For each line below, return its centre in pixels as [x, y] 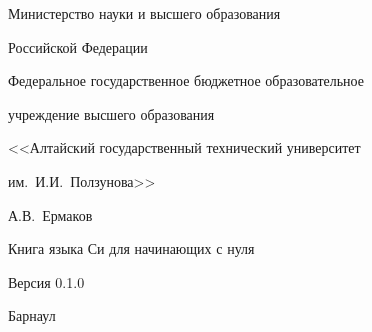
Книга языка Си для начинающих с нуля [131, 248]
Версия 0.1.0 [46, 281]
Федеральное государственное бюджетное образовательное [186, 80]
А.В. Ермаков [50, 214]
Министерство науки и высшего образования [144, 13]
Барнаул [32, 315]
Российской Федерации [78, 46]
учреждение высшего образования [111, 113]
